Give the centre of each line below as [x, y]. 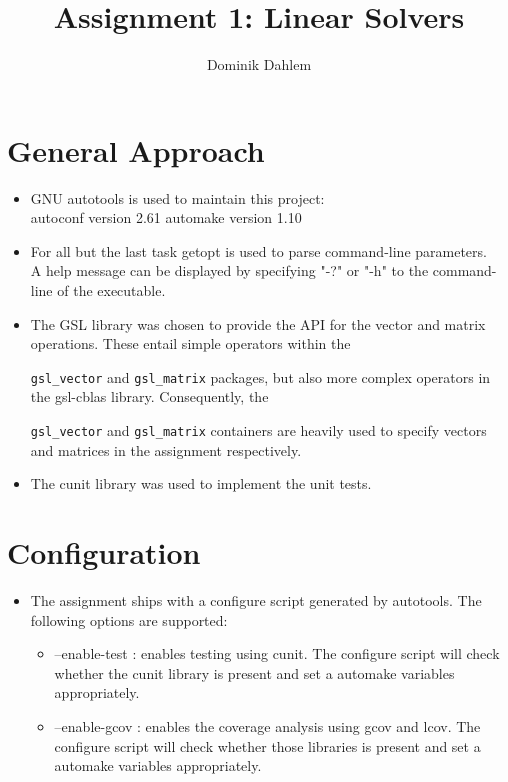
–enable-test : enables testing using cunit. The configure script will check [277, 653]
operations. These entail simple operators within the [190, 343]
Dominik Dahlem [259, 64]
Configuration [104, 552]
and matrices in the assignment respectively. [166, 449]
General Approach [136, 149]
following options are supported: [129, 619]
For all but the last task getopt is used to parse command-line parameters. [258, 250]
